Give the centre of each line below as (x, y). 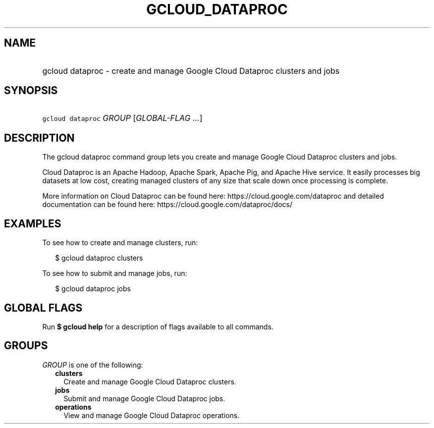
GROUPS (26, 346)
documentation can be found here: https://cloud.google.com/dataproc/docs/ (167, 205)
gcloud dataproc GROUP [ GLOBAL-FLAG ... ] (122, 118)
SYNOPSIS (31, 91)
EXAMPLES (33, 223)
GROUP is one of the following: (93, 365)
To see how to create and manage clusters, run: (120, 243)
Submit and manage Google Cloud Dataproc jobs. (144, 398)
